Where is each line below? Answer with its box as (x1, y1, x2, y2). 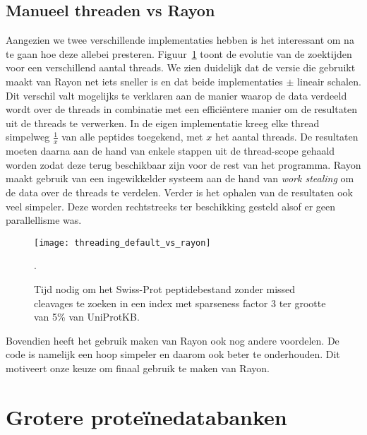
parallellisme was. (6, 213, 82, 227)
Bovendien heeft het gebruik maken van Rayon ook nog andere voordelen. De (6, 333, 339, 347)
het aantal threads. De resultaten (215, 129, 359, 144)
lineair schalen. (297, 73, 361, 88)
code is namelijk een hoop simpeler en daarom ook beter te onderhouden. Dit (6, 347, 340, 362)
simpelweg (6, 129, 50, 144)
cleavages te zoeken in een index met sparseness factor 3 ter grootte (34, 295, 326, 310)
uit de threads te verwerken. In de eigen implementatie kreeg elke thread (6, 115, 320, 130)
